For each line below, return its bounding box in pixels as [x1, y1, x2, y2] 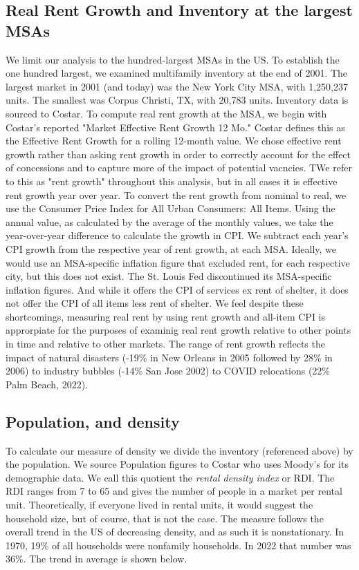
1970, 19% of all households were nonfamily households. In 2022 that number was [6, 538, 351, 552]
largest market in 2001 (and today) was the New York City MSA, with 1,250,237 [6, 79, 348, 93]
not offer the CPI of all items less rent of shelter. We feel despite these [6, 296, 304, 310]
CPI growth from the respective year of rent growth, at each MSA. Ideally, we [6, 241, 337, 256]
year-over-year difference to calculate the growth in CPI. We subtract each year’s [6, 228, 349, 243]
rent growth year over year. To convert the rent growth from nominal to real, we [6, 187, 347, 202]
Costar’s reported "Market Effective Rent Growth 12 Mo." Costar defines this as [6, 120, 345, 134]
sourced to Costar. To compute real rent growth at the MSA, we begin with [6, 106, 327, 120]
